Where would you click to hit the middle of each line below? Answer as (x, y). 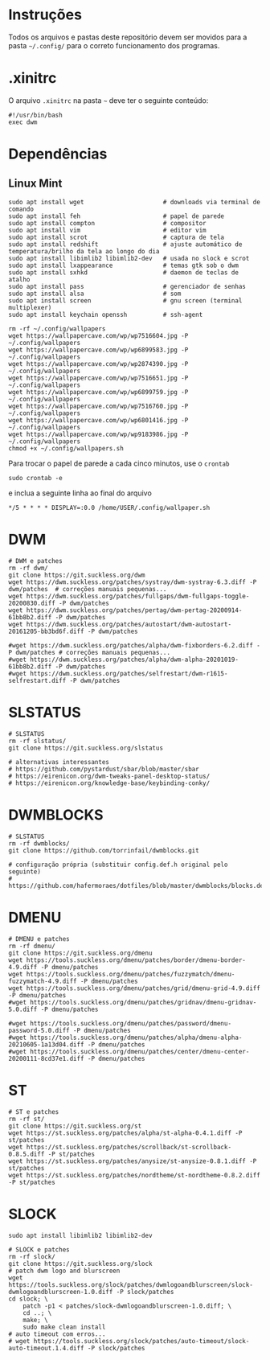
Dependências (58, 154)
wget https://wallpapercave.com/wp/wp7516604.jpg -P (98, 335)
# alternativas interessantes (59, 762)
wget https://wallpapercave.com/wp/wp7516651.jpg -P (98, 378)
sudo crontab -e (35, 478)
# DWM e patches (35, 561)
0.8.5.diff (27, 1154)
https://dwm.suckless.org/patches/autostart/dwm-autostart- (129, 624)
